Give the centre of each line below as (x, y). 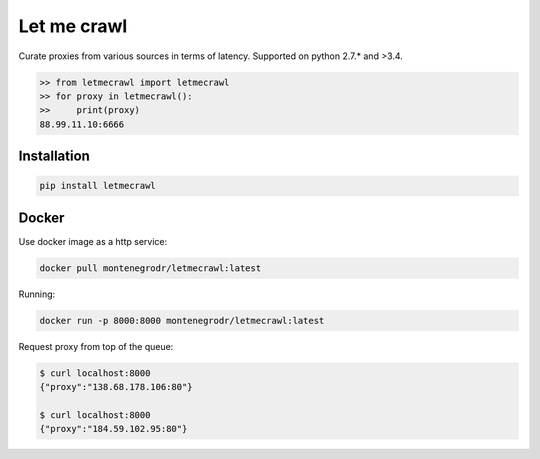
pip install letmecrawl (98, 186)
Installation (54, 156)
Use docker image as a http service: (93, 241)
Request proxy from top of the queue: (96, 346)
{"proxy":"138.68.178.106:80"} (116, 387)
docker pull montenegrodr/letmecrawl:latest (150, 268)
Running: (37, 294)
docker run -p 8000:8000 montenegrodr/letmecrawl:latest (182, 320)
